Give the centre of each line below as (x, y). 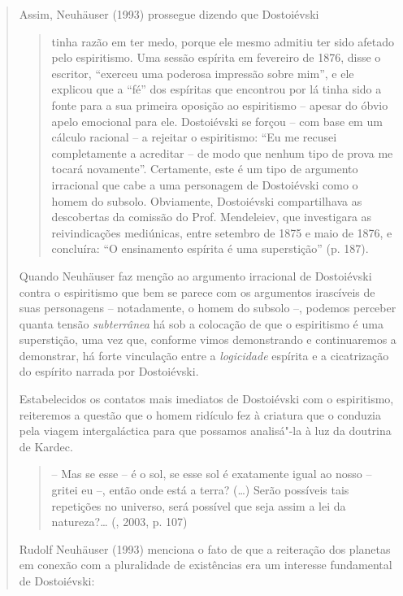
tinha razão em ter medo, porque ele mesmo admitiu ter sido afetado (223, 41)
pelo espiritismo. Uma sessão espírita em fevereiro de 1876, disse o (216, 57)
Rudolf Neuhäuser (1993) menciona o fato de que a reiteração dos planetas (205, 548)
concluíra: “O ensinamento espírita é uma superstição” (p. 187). (210, 248)
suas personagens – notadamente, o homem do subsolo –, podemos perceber (208, 308)
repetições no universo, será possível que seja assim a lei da (199, 505)
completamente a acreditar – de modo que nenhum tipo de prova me (222, 152)
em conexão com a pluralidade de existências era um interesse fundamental (206, 565)
